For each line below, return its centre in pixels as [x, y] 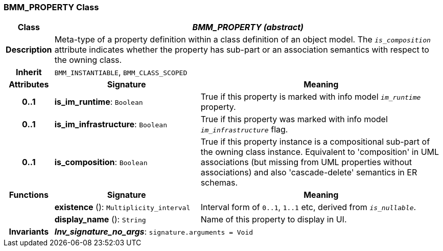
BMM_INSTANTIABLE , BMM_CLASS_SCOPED [121, 72]
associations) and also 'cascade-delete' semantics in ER [309, 173]
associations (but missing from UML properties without [306, 162]
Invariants [29, 232]
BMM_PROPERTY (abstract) [248, 27]
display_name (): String [100, 220]
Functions [29, 195]
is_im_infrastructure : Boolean [111, 124]
